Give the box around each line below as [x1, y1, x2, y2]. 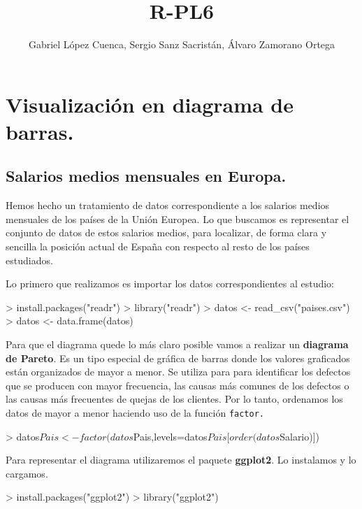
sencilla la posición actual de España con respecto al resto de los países [6, 239, 310, 254]
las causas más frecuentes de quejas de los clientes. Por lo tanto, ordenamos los [6, 392, 343, 406]
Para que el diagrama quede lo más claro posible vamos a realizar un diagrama [6, 337, 349, 352]
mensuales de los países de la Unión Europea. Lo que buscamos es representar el [6, 211, 349, 226]
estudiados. [6, 252, 53, 267]
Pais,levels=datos [133, 429, 208, 443]
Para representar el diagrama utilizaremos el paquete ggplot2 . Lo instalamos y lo [6, 452, 356, 467]
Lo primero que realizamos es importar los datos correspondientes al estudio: [6, 276, 334, 291]
